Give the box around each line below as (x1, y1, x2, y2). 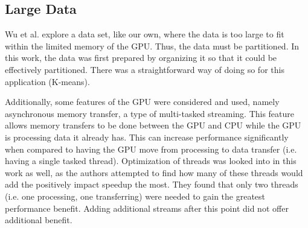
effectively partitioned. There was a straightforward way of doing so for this (5, 63, 284, 75)
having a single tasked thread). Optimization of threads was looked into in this (5, 154, 297, 167)
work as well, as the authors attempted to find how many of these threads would (5, 166, 303, 179)
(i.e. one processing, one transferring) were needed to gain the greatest (5, 189, 266, 202)
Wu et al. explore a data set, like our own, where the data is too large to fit (5, 28, 284, 40)
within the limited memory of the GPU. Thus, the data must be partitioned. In (5, 39, 300, 52)
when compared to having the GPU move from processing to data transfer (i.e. (5, 142, 297, 155)
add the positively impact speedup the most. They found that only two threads (5, 178, 298, 191)
